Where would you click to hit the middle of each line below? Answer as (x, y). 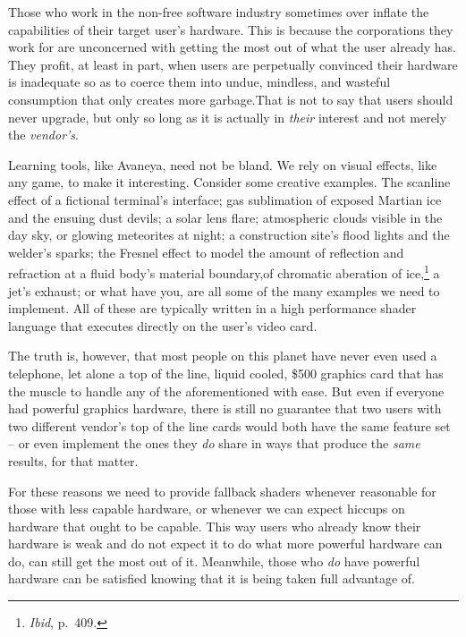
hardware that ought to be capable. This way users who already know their (215, 526)
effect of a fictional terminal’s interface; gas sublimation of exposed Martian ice (225, 199)
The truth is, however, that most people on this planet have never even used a (223, 356)
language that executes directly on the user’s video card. (163, 325)
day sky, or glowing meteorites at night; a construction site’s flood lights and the (229, 235)
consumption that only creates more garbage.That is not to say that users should (231, 99)
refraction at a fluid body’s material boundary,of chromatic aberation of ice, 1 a (224, 272)
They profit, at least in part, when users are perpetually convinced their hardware (233, 64)
